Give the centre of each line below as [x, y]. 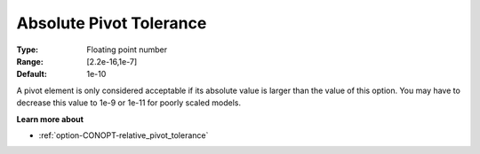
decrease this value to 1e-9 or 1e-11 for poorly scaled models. [129, 103]
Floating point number [127, 50]
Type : [28, 50]
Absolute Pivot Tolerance [112, 23]
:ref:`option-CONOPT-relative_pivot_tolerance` [124, 135]
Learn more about [50, 119]
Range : [30, 61]
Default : [32, 74]
